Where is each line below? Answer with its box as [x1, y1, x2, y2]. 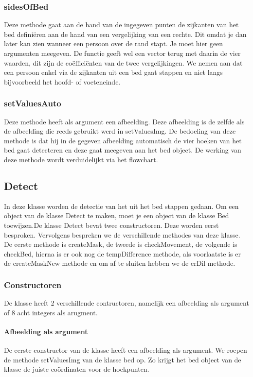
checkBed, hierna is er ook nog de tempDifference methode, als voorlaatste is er [4, 248, 241, 258]
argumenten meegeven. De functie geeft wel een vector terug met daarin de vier [4, 48, 241, 58]
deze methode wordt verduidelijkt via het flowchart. [4, 154, 158, 164]
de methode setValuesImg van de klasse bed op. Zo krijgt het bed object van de [4, 354, 241, 364]
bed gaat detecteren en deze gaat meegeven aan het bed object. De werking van [4, 145, 241, 155]
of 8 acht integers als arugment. [4, 307, 98, 317]
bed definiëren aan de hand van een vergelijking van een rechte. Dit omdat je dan [4, 29, 247, 39]
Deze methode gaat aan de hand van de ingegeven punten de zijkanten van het [4, 19, 239, 30]
